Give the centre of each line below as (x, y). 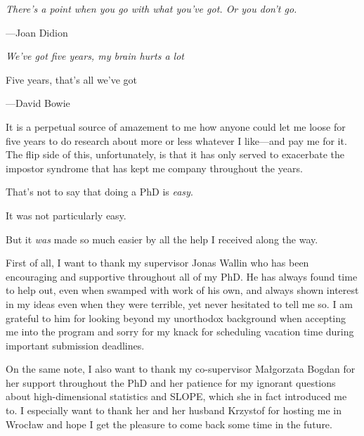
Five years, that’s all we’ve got (72, 79)
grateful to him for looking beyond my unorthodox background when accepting (176, 318)
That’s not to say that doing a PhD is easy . (99, 192)
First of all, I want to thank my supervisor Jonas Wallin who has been (157, 263)
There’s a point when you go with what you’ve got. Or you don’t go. (151, 8)
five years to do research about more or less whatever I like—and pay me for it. (176, 140)
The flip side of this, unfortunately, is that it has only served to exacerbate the (175, 154)
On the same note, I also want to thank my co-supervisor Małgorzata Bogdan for (181, 369)
